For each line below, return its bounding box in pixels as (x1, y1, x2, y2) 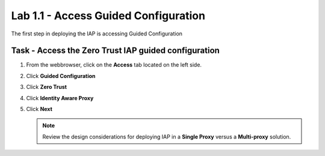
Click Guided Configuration (26, 72, 96, 79)
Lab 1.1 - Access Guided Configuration (11, 9, 206, 22)
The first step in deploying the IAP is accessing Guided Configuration (11, 30, 183, 37)
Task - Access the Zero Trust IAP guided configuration (11, 46, 220, 56)
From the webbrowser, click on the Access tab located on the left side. (26, 61, 202, 68)
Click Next (26, 106, 52, 113)
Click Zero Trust (26, 83, 67, 91)
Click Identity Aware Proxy (26, 94, 94, 101)
